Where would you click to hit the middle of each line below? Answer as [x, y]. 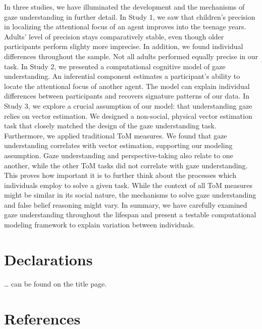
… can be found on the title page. [56, 283]
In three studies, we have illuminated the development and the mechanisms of [124, 7]
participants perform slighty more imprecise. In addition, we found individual [124, 46]
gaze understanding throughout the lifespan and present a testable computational [130, 215]
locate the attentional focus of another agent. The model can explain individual [127, 86]
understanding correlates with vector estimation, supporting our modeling [118, 145]
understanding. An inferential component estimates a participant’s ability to [122, 76]
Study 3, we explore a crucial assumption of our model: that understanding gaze [128, 105]
